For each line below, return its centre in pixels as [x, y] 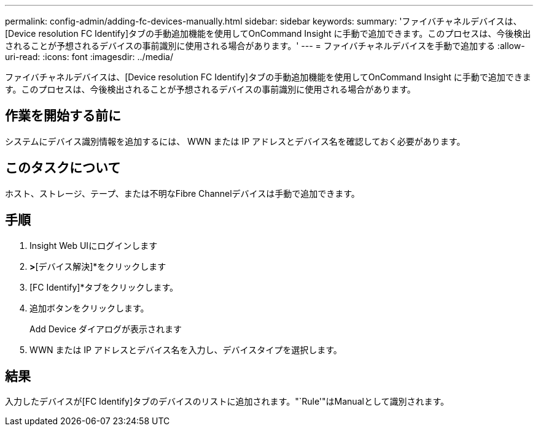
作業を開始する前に [63, 116]
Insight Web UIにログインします [94, 245]
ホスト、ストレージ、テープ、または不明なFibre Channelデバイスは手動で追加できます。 [182, 193]
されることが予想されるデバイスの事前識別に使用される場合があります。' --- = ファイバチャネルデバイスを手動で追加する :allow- [265, 46]
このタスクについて [63, 168]
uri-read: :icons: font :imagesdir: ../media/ [89, 57]
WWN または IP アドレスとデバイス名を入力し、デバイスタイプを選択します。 [186, 349]
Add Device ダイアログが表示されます [106, 329]
